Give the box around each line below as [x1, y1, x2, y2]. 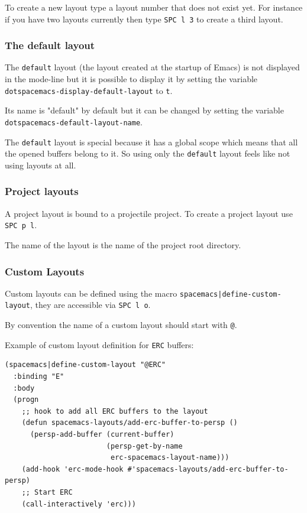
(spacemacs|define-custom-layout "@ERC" [5, 361, 166, 369]
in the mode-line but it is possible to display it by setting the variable [5, 73, 258, 85]
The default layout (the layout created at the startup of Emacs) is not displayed [5, 61, 300, 73]
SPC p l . [5, 219, 37, 231]
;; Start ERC [21, 488, 73, 496]
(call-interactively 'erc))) [21, 499, 136, 508]
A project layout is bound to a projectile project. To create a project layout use [5, 207, 293, 219]
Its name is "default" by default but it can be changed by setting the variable [5, 104, 284, 116]
